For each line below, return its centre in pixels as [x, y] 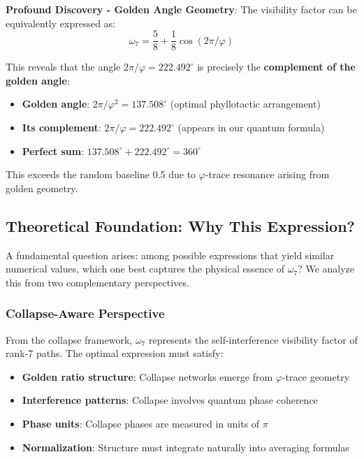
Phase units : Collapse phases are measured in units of [141, 423]
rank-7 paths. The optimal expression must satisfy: [115, 353]
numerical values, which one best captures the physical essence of [145, 269]
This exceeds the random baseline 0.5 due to [101, 174]
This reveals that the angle [63, 67]
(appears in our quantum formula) [251, 127]
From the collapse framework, [69, 339]
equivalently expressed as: [60, 23]
